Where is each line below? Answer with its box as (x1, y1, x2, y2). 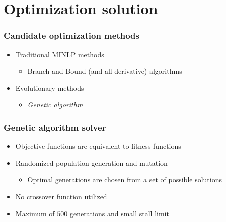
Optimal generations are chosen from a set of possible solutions (27, 174, 222, 185)
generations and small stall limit (69, 208, 169, 218)
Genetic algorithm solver (4, 121, 106, 133)
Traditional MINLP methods (15, 49, 104, 59)
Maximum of (15, 208, 55, 218)
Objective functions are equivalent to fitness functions (15, 141, 181, 151)
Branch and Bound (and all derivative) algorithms (27, 66, 182, 76)
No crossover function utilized (15, 191, 107, 201)
